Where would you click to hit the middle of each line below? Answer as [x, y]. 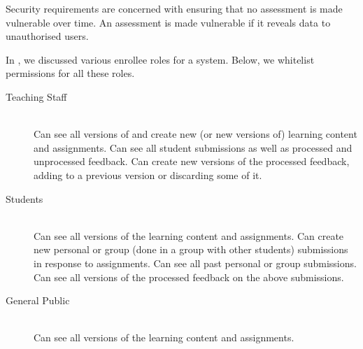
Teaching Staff [36, 96]
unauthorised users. [47, 36]
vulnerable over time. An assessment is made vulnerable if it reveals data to [168, 22]
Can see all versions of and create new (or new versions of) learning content [195, 134]
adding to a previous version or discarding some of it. [148, 174]
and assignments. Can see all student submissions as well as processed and [193, 147]
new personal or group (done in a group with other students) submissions [191, 249]
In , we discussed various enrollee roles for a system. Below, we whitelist [160, 59]
